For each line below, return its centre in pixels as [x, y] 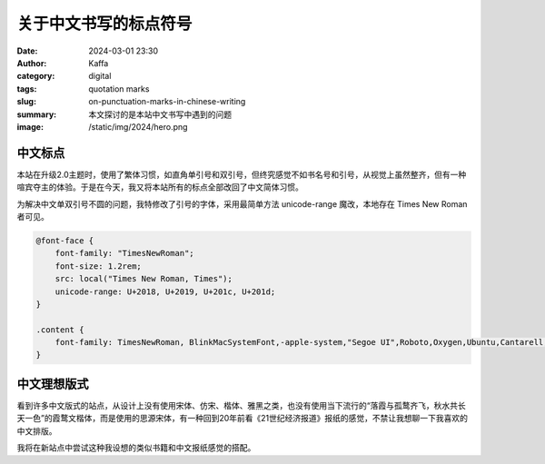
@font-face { [65, 240]
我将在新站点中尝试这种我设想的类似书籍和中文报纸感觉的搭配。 [136, 448]
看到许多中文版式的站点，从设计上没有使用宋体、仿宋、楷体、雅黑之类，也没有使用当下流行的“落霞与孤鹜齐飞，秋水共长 [242, 405]
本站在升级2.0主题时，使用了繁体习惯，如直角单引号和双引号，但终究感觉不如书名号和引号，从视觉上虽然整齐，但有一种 [242, 174]
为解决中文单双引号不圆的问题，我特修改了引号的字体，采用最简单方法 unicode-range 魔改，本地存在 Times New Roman [242, 203]
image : [30, 126]
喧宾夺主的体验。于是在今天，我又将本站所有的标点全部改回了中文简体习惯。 [160, 187]
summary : [37, 114]
